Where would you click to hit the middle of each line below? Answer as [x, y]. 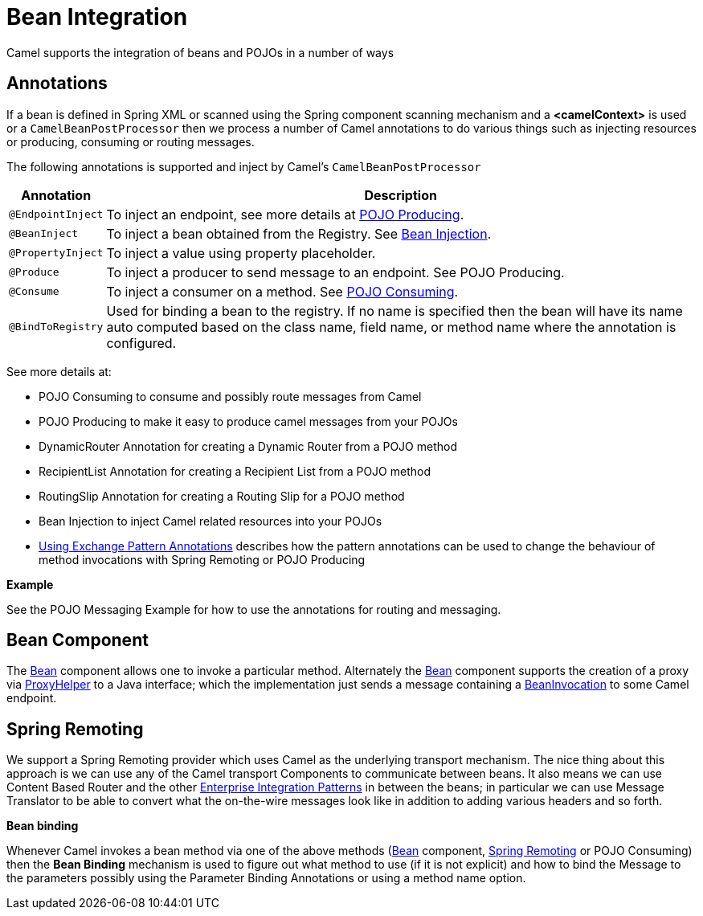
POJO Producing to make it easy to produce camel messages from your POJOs [248, 421]
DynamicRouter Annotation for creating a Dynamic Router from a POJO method [248, 446]
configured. [141, 343]
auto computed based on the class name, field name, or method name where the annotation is [391, 327]
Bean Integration [97, 17]
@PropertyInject [56, 253]
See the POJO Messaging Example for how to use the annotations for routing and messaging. [254, 609]
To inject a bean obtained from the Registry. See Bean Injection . [299, 233]
